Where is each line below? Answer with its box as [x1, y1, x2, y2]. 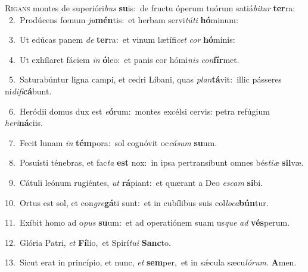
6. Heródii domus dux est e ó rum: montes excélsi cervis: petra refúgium [8, 105, 270, 117]
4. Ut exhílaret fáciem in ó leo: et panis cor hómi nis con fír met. [8, 53, 239, 65]
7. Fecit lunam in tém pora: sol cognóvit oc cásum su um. [8, 136, 217, 148]
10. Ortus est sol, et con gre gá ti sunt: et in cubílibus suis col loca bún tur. [5, 196, 269, 208]
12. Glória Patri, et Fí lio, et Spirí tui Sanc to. [5, 236, 171, 248]
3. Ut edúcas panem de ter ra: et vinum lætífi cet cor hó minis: [8, 33, 235, 46]
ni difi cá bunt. [5, 84, 52, 97]
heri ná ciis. [5, 116, 43, 129]
